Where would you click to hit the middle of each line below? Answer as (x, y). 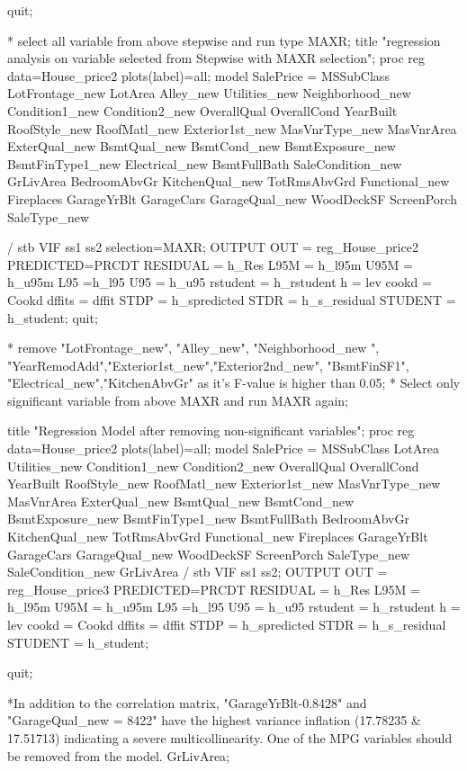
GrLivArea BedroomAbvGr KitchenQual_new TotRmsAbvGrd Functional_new (229, 181)
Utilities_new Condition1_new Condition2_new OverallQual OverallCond (213, 466)
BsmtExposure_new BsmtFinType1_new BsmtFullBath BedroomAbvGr (208, 519)
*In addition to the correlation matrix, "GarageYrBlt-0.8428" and (187, 702)
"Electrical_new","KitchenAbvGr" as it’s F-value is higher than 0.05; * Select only (234, 383)
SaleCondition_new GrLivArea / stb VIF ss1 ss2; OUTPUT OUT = (198, 572)
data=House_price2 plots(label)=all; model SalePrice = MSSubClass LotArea (223, 448)
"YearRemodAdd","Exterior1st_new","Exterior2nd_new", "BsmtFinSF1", (208, 365)
